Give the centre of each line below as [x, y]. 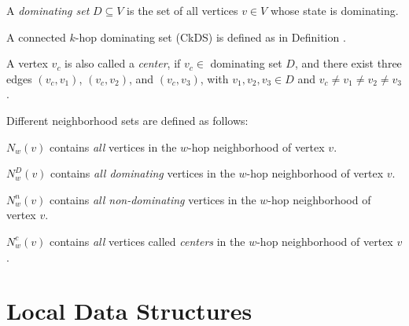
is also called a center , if [123, 63]
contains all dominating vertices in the [143, 173]
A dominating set [48, 10]
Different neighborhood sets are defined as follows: [127, 120]
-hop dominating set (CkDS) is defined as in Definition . [210, 37]
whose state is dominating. [334, 10]
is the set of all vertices [182, 10]
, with [214, 78]
